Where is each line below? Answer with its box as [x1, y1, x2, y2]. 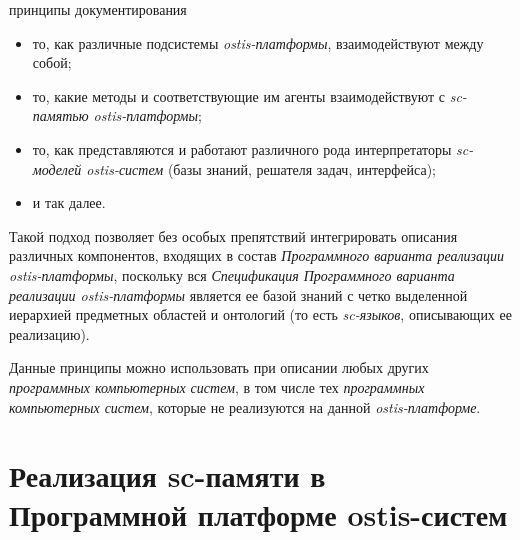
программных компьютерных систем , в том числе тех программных [9, 376, 425, 397]
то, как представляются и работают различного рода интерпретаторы [32, 138, 452, 159]
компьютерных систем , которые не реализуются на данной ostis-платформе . [9, 396, 481, 417]
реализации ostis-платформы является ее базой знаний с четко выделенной [9, 284, 468, 305]
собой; [32, 52, 72, 73]
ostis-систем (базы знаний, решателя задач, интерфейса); [86, 158, 436, 179]
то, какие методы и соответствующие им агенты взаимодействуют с [32, 85, 445, 106]
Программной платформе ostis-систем [9, 494, 508, 535]
